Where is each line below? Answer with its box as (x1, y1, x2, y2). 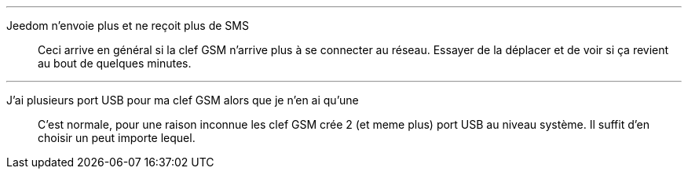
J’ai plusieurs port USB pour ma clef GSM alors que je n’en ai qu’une (6, 93, 359, 107)
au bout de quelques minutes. (38, 57, 192, 70)
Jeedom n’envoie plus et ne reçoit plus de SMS (6, 19, 249, 32)
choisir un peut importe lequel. (38, 131, 196, 144)
